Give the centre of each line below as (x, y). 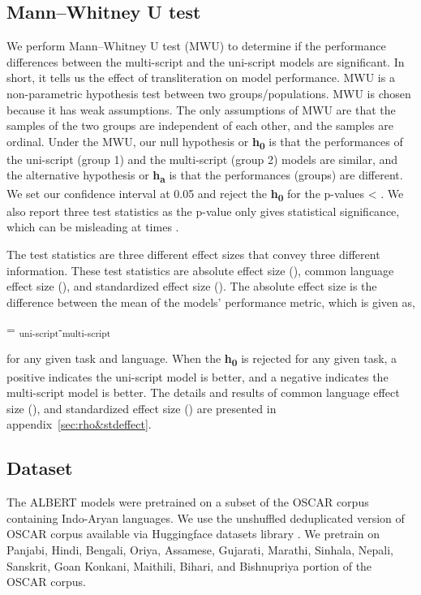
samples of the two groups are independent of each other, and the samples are (200, 125)
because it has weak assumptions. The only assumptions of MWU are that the (201, 109)
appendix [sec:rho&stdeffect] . (79, 424)
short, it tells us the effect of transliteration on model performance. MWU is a (201, 78)
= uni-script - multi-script (59, 330)
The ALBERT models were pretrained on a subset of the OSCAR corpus (188, 502)
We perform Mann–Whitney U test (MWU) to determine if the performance (196, 46)
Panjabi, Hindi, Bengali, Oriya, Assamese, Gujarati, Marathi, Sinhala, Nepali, (200, 549)
